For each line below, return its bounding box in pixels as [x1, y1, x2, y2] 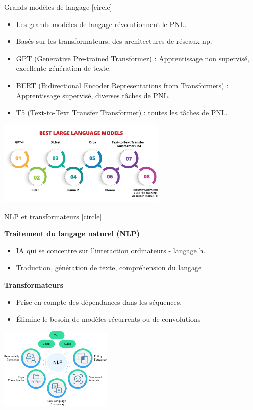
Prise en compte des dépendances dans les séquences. [16, 296, 182, 307]
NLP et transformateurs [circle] [4, 211, 102, 221]
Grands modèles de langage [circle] [4, 2, 112, 12]
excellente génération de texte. [16, 63, 111, 73]
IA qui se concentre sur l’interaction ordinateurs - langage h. [16, 245, 206, 255]
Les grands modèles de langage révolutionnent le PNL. [16, 18, 187, 29]
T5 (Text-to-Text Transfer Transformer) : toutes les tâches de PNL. [16, 107, 228, 118]
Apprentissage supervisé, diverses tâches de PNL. [16, 90, 170, 100]
